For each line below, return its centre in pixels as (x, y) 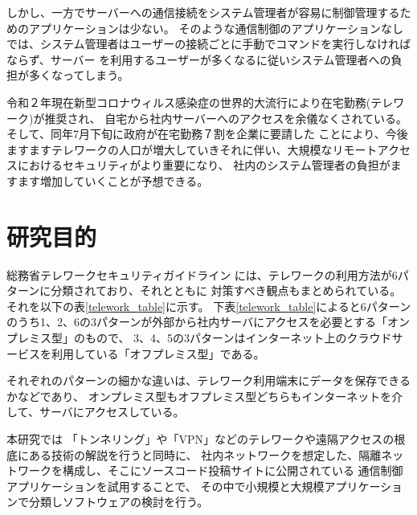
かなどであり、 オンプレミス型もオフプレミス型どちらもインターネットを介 (205, 396)
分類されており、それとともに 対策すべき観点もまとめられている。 (226, 290)
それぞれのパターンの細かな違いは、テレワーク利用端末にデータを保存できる (209, 380)
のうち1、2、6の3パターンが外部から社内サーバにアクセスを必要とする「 (197, 322)
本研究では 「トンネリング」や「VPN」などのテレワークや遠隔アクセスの (200, 439)
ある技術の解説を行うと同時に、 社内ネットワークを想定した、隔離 (205, 454)
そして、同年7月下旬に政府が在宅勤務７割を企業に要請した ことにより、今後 (207, 134)
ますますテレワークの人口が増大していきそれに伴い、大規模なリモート (192, 149)
